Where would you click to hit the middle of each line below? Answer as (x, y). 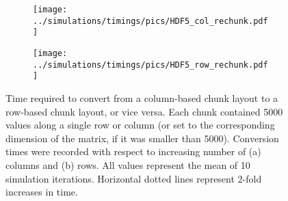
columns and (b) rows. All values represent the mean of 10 (128, 164)
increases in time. (42, 192)
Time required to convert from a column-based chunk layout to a (142, 97)
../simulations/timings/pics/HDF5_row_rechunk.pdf (150, 65)
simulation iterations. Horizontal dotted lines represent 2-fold (134, 178)
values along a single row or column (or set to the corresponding (140, 125)
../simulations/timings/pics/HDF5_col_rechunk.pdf (150, 21)
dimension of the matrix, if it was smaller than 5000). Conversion (142, 138)
